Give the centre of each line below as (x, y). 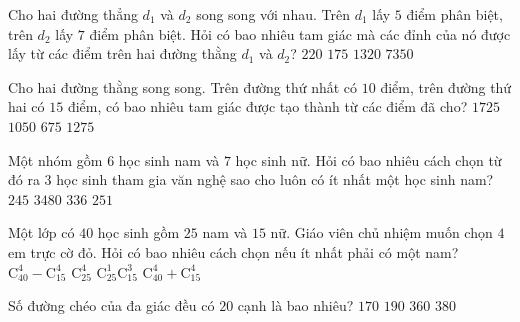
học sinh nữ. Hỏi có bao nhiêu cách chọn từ (368, 159)
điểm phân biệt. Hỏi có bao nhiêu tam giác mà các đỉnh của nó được (300, 33)
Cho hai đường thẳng (73, 14)
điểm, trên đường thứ (446, 86)
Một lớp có (41, 232)
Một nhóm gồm (55, 159)
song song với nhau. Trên (273, 14)
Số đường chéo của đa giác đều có (111, 305)
